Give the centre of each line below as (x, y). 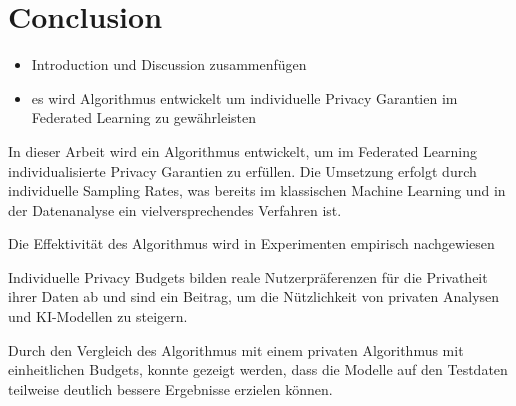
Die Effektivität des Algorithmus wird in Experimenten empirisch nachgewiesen (251, 243)
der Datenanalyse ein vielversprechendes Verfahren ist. (175, 209)
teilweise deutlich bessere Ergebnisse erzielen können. (170, 388)
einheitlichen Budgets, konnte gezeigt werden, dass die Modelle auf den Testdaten (258, 369)
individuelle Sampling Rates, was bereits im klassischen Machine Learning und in (257, 190)
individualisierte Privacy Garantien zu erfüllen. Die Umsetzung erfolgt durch (242, 170)
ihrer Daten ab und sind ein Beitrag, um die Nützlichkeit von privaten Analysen (254, 296)
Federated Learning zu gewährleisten (143, 117)
